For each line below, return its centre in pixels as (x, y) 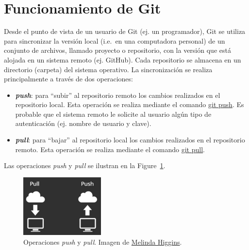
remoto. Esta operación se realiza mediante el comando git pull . (110, 149)
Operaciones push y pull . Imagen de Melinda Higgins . (103, 242)
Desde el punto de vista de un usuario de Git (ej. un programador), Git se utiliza (125, 31)
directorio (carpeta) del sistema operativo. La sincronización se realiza (108, 69)
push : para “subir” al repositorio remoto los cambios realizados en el (118, 95)
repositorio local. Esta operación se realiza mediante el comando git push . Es (130, 104)
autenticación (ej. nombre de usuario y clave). (83, 123)
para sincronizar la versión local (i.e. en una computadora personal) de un (115, 40)
